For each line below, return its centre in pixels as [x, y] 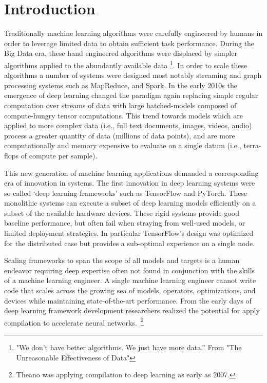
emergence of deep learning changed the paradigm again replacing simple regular [131, 95]
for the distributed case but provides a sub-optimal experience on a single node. [130, 243]
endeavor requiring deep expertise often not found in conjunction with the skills [130, 270]
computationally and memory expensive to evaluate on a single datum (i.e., [123, 145]
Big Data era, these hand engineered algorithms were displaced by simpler [121, 53]
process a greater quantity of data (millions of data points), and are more [120, 135]
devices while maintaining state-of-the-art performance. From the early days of [128, 300]
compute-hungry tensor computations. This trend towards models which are [123, 115]
